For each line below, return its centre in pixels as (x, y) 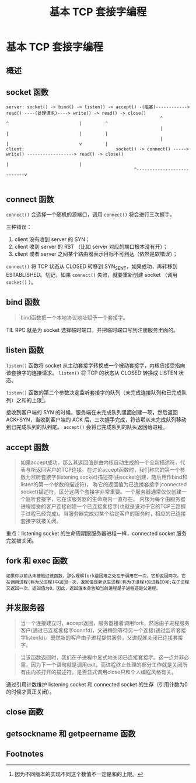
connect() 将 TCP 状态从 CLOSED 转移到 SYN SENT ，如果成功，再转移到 (92, 267)
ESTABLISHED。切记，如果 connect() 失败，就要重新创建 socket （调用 (92, 275)
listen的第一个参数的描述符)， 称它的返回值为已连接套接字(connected (104, 485)
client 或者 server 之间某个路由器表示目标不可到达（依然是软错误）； (96, 254)
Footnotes (25, 753)
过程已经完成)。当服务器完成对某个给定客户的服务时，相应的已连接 (106, 514)
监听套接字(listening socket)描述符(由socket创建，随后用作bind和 (109, 477)
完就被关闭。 (21, 541)
